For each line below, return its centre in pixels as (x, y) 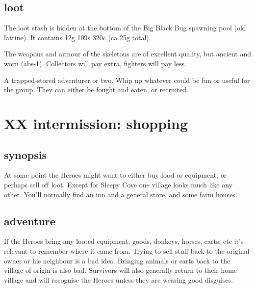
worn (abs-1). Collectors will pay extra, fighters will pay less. (95, 63)
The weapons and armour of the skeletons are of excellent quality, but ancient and (127, 54)
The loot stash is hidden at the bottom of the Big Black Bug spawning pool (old (125, 28)
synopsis (25, 154)
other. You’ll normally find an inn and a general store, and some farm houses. (121, 194)
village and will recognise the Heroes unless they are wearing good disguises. (118, 279)
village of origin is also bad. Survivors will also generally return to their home (121, 270)
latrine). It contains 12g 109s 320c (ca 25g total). (77, 37)
